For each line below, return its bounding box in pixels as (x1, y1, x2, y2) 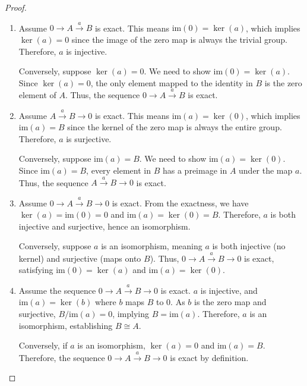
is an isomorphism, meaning (101, 240, 202, 252)
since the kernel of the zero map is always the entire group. (67, 121, 282, 133)
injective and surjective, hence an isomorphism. (18, 219, 191, 232)
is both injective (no (212, 240, 286, 252)
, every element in (86, 164, 151, 176)
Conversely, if (18, 339, 68, 352)
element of (18, 89, 56, 101)
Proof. (5, 1, 27, 13)
